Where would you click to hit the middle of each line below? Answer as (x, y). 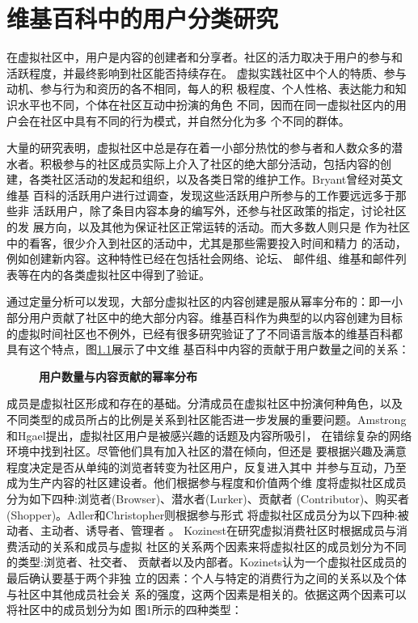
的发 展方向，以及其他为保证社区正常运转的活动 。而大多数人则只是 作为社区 (209, 227)
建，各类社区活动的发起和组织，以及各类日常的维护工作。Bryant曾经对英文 (205, 179)
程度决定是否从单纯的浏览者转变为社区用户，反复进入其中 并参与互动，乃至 (207, 466)
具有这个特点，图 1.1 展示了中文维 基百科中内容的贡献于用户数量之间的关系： (208, 349)
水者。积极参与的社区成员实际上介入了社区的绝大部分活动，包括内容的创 (199, 163)
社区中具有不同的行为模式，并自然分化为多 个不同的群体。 (195, 120)
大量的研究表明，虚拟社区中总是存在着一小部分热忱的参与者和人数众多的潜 (205, 148)
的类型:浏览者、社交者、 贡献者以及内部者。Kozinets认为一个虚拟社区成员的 (207, 562)
